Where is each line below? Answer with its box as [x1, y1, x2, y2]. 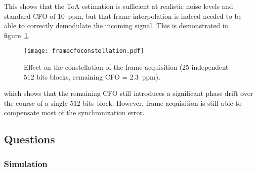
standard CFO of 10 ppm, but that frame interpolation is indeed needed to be [4, 10, 242, 21]
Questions [4, 131, 55, 147]
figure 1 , [4, 30, 30, 40]
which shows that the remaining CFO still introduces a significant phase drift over [4, 88, 253, 98]
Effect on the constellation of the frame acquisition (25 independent [24, 62, 229, 72]
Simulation [4, 157, 48, 170]
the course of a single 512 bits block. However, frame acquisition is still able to [4, 97, 242, 108]
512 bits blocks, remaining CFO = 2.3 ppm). [24, 71, 161, 82]
